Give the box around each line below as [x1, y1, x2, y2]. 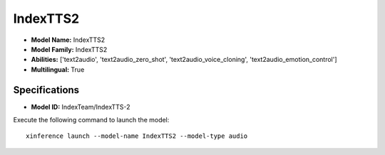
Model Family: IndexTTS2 [31, 45, 108, 53]
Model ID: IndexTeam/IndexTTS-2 [31, 102, 130, 111]
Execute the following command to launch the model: [13, 116, 170, 124]
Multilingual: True [31, 65, 85, 74]
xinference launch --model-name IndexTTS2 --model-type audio [26, 132, 248, 140]
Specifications [13, 84, 80, 96]
